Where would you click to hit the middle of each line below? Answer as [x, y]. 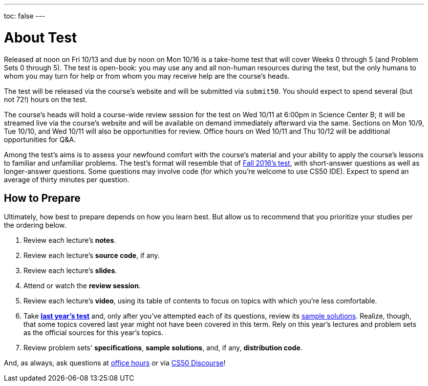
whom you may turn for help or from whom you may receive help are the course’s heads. [147, 76]
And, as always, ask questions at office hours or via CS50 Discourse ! [115, 363]
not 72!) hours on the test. [46, 99]
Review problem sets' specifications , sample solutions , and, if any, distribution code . [163, 348]
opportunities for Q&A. [40, 139]
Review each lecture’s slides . [70, 271]
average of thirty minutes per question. [67, 179]
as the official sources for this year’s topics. [94, 333]
